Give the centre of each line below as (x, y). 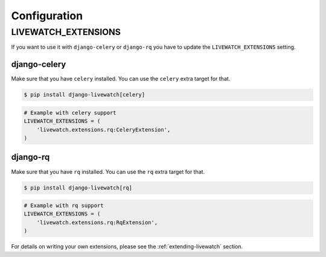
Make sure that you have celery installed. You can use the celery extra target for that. (121, 79)
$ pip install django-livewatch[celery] (84, 95)
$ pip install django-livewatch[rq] (78, 188)
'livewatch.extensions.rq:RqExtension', (97, 222)
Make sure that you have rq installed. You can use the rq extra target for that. (108, 171)
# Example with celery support (70, 113)
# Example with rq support (64, 206)
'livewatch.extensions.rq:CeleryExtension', (104, 129)
